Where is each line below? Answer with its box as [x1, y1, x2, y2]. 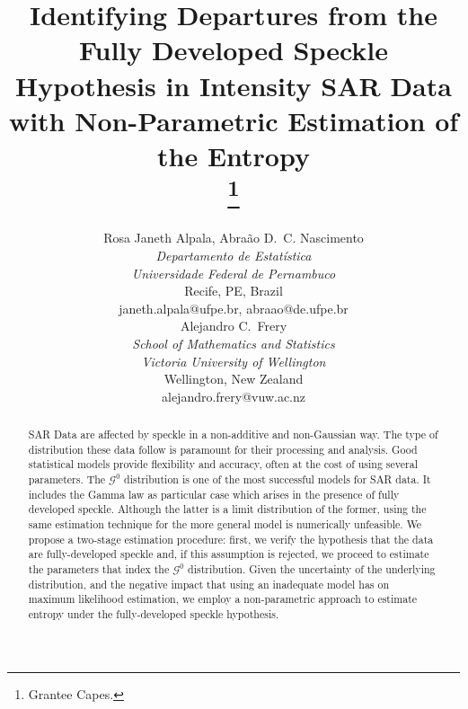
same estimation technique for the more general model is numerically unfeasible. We [28, 517, 422, 532]
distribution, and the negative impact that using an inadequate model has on [28, 576, 390, 591]
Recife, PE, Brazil [184, 281, 283, 300]
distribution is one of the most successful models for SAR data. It [124, 472, 431, 487]
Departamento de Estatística [155, 245, 312, 264]
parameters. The [28, 472, 106, 487]
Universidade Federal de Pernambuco [131, 263, 336, 282]
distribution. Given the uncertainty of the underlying [188, 562, 436, 577]
